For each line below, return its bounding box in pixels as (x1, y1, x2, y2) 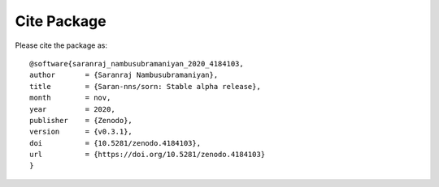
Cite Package (15, 12, 106, 30)
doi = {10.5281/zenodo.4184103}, (29, 138, 202, 147)
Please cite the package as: (15, 40, 107, 50)
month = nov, (29, 93, 111, 103)
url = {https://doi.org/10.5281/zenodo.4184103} (29, 150, 266, 159)
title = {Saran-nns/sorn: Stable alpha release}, (29, 82, 262, 91)
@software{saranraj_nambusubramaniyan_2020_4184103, (29, 59, 244, 68)
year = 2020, (29, 104, 115, 113)
